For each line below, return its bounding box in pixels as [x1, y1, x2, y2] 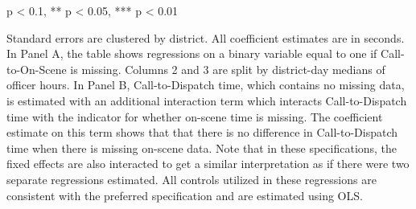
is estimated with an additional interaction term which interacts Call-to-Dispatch [6, 92, 407, 109]
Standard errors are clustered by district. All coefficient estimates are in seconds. [6, 29, 405, 46]
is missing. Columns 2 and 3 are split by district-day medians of [70, 60, 385, 77]
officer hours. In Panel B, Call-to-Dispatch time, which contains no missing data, [6, 76, 405, 93]
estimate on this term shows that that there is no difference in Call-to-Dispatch [6, 124, 398, 141]
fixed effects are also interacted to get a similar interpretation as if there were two [6, 155, 410, 172]
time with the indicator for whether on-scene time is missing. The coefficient [6, 108, 383, 125]
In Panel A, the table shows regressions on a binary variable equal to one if [6, 45, 377, 62]
